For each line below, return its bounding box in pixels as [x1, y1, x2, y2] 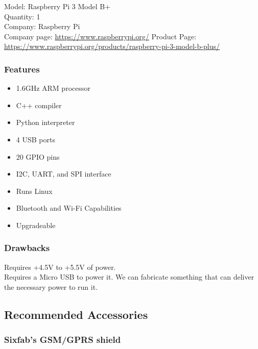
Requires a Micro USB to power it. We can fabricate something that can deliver [4, 271, 254, 282]
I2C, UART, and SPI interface [16, 168, 111, 179]
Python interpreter [16, 117, 75, 128]
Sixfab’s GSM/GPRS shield [4, 333, 121, 346]
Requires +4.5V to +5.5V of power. [4, 261, 116, 272]
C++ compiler [16, 99, 62, 110]
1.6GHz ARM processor [16, 83, 90, 93]
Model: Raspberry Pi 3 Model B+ [4, 1, 111, 11]
